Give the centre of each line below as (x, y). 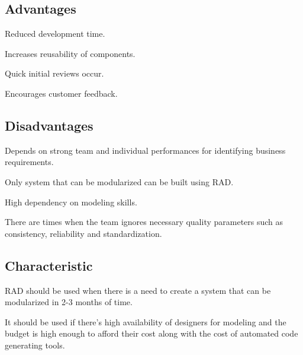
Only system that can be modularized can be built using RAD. (119, 181)
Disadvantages (49, 125)
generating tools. (35, 345)
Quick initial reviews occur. (54, 73)
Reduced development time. (55, 34)
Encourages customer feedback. (61, 93)
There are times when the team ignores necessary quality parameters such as (144, 222)
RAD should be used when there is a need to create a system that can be (138, 290)
